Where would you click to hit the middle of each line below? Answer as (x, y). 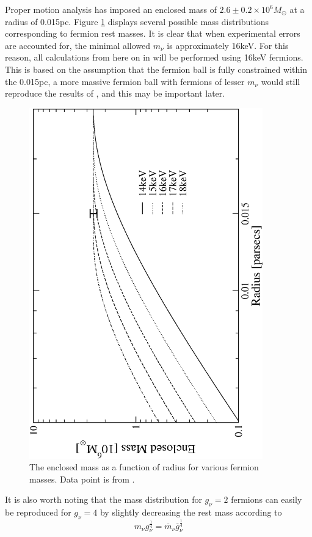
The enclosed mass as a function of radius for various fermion (144, 467)
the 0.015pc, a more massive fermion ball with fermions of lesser (125, 81)
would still (281, 81)
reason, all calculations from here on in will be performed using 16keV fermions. (154, 57)
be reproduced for (38, 512)
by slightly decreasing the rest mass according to (191, 512)
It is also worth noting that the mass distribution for (103, 499)
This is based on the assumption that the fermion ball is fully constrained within (156, 69)
